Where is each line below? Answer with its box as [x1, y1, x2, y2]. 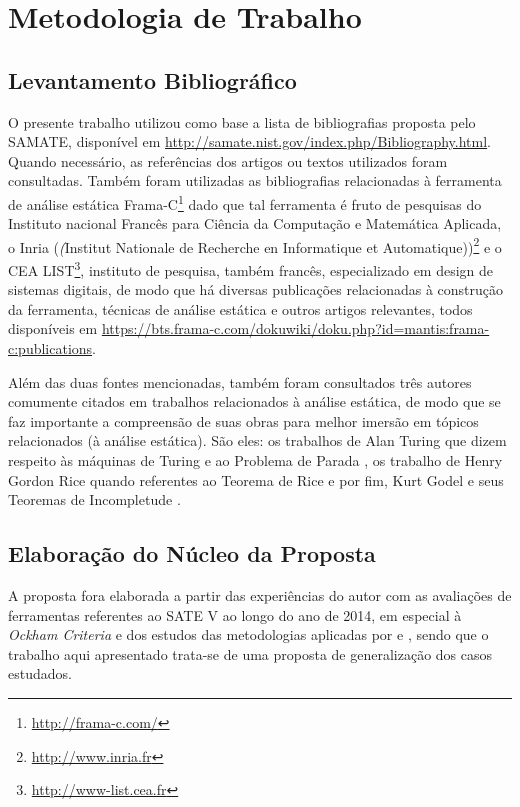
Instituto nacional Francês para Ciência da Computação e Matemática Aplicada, [8, 213, 502, 234]
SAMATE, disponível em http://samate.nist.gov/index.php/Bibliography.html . [8, 131, 492, 152]
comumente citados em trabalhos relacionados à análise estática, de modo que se [8, 391, 501, 412]
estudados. [8, 663, 72, 684]
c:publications [8, 338, 93, 359]
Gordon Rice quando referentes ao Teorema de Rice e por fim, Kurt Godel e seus [8, 469, 504, 490]
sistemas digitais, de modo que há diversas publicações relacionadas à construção [8, 279, 504, 300]
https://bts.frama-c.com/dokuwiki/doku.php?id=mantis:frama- [101, 318, 490, 339]
